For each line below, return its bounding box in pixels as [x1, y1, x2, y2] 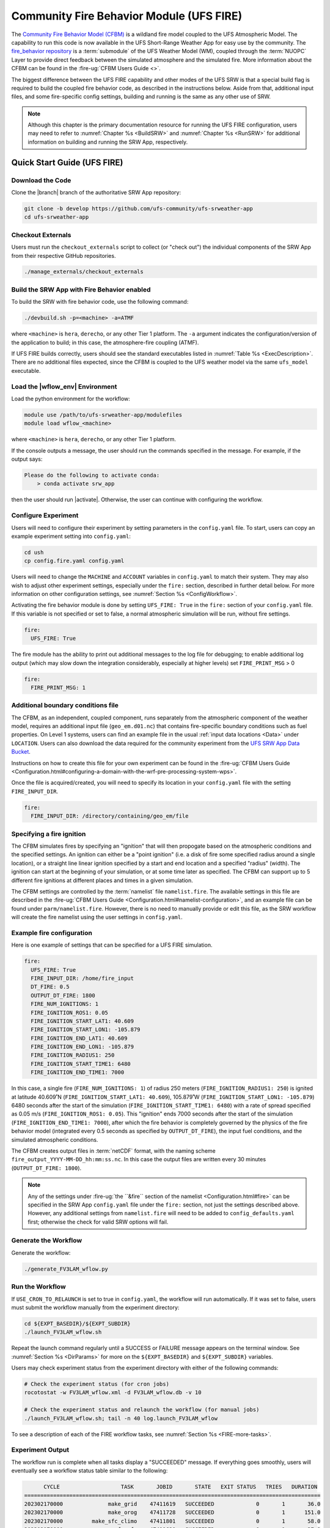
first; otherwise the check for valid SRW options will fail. [28, 1218, 169, 1225]
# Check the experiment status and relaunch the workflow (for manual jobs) [24, 1406, 260, 1413]
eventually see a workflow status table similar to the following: [11, 1467, 168, 1474]
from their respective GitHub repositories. [11, 252, 116, 259]
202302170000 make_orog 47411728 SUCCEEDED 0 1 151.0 [24, 1509, 321, 1516]
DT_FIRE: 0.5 [31, 983, 70, 990]
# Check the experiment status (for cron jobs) [24, 1381, 169, 1387]
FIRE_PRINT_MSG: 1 [31, 684, 86, 691]
